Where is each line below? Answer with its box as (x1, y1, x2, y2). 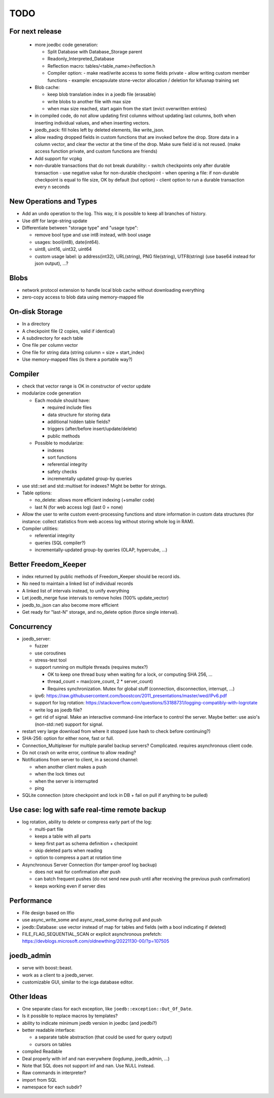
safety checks (47, 468, 77, 474)
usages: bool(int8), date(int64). (35, 239, 100, 245)
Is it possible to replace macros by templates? (22, 1013, 118, 1019)
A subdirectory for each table (22, 335, 84, 341)
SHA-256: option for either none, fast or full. (22, 735, 114, 741)
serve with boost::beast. (22, 965, 73, 971)
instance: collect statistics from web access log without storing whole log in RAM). (22, 518, 195, 524)
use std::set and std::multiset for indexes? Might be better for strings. (22, 483, 167, 489)
